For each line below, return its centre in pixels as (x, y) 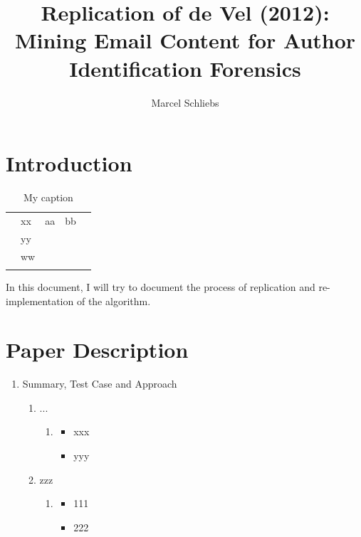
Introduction (69, 163)
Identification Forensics (185, 68)
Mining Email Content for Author (185, 40)
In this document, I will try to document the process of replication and (161, 286)
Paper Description (97, 350)
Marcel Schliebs (185, 102)
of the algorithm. (114, 301)
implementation (40, 301)
